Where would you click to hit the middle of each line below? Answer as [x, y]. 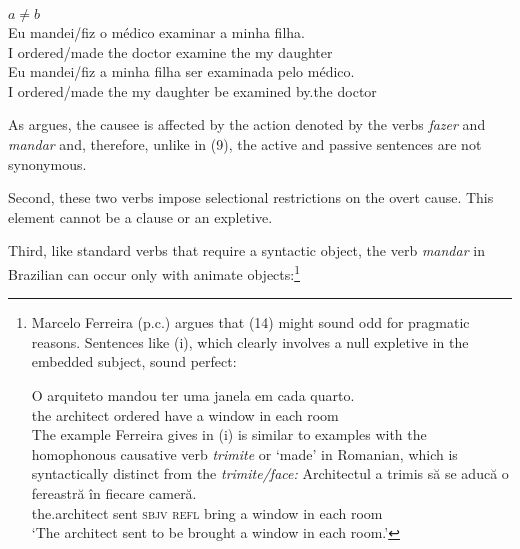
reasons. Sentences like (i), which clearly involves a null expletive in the [250, 341]
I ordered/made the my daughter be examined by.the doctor [192, 90]
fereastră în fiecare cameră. [114, 492]
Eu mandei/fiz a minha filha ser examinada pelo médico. [181, 71]
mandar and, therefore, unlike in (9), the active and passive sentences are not [245, 143]
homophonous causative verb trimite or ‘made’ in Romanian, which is [244, 453]
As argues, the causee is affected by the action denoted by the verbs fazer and [247, 124]
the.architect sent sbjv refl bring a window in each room [207, 512]
